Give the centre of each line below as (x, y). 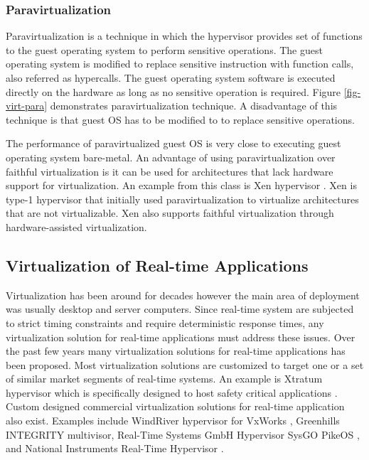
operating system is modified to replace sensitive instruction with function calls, (180, 64)
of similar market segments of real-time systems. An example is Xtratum (164, 379)
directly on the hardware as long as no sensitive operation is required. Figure (173, 91)
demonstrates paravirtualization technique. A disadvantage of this (194, 106)
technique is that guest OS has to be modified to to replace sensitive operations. (180, 119)
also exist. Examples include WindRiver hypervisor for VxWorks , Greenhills (173, 421)
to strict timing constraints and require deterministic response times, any (165, 322)
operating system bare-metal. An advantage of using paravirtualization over (171, 157)
